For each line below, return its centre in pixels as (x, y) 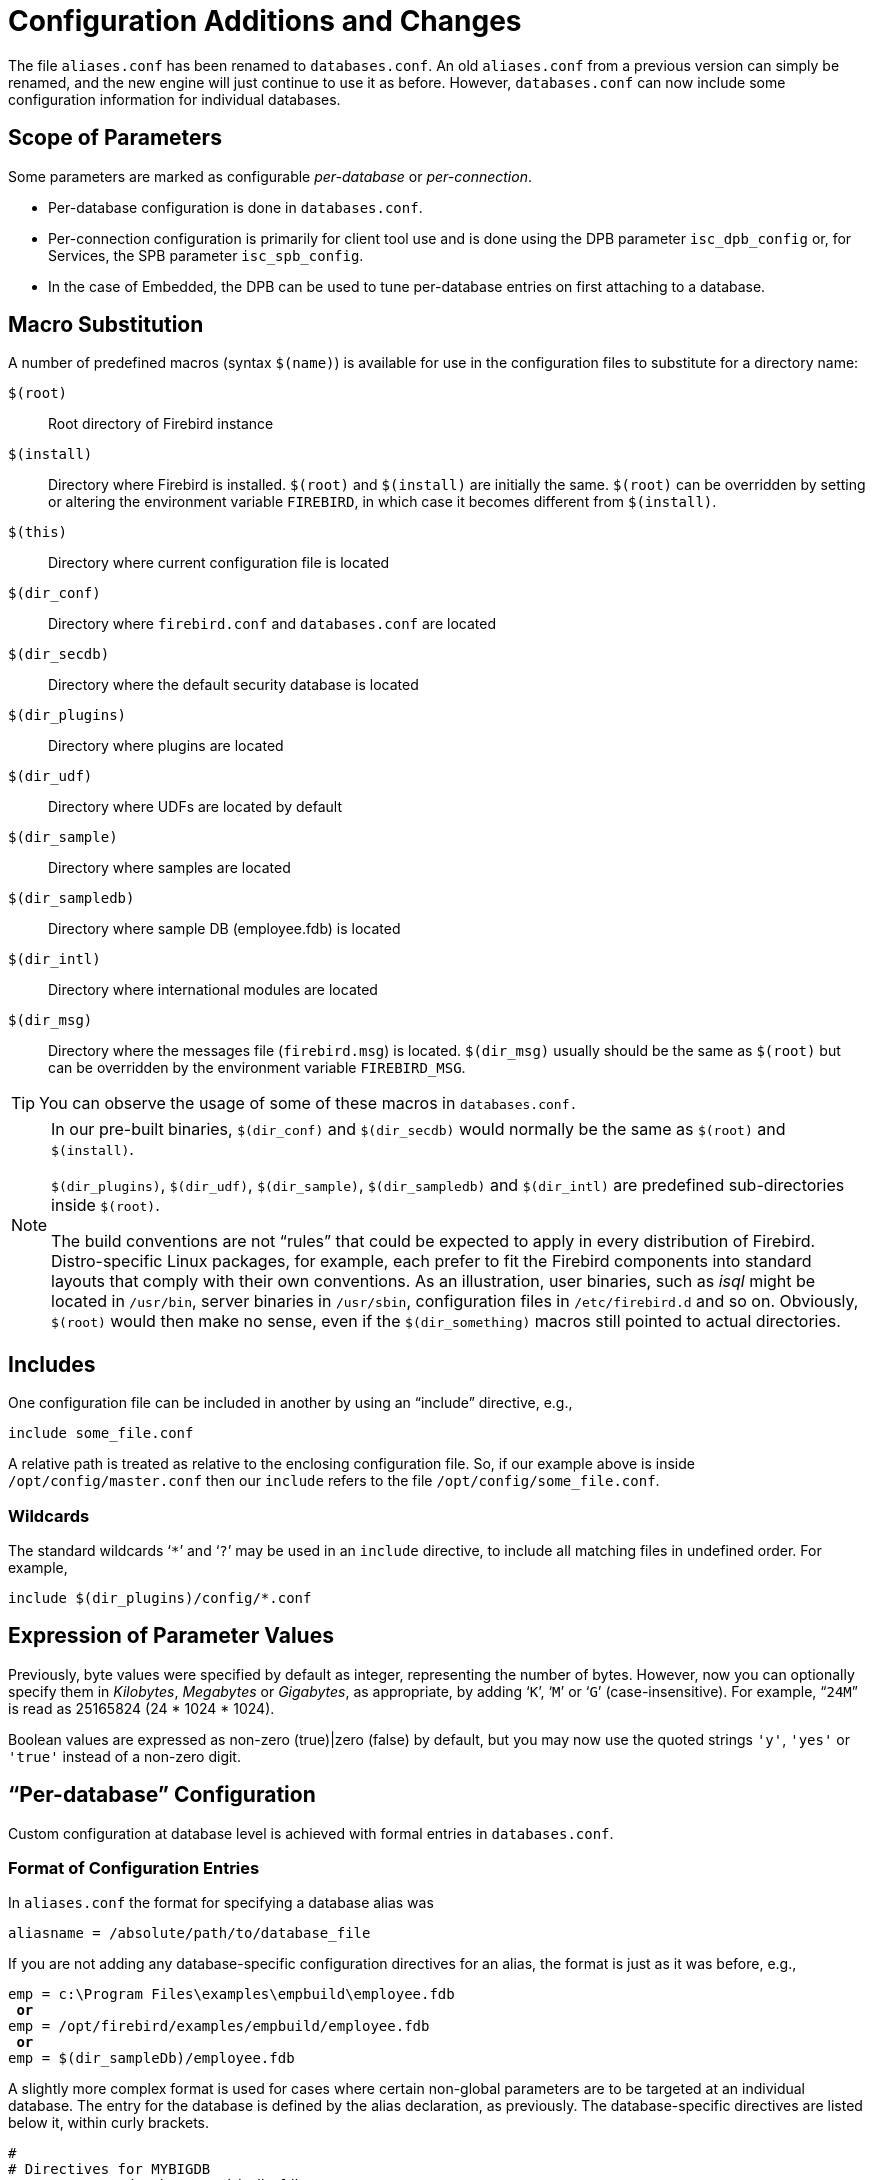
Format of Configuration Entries (134, 1868)
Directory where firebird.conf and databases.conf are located (272, 624)
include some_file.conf (101, 1433)
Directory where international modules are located (213, 990)
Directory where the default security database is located (233, 685)
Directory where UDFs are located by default (195, 807)
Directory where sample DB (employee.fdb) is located (224, 929)
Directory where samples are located (169, 868)
